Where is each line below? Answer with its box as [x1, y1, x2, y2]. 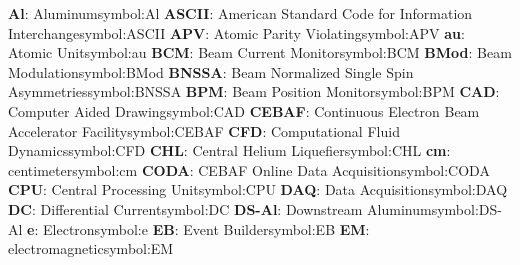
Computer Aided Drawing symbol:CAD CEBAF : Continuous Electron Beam [8, 100, 480, 121]
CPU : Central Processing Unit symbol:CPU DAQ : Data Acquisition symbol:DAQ [8, 179, 508, 200]
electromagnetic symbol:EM [8, 238, 174, 259]
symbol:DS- [431, 198, 502, 219]
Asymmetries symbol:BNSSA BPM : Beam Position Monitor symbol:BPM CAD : [8, 81, 500, 102]
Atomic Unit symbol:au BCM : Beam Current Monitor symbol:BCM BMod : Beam [8, 42, 512, 63]
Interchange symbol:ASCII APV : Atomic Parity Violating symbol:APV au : [8, 22, 465, 43]
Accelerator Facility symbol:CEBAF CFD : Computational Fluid [8, 120, 400, 141]
